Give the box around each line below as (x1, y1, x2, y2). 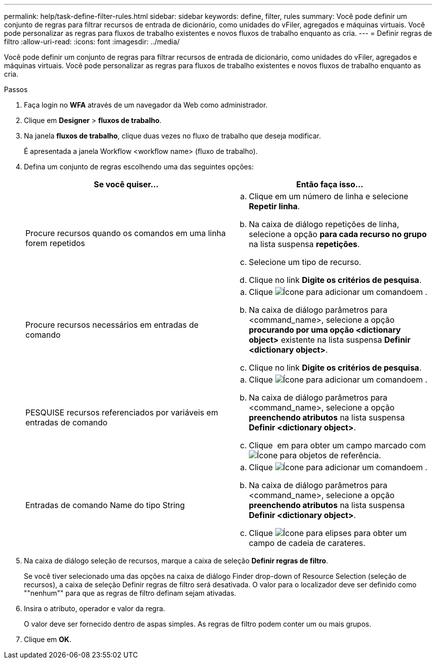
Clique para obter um (249, 528, 407, 538)
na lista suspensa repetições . (249, 239, 360, 249)
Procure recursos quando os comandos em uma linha (25, 228, 226, 238)
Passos (4, 85, 28, 94)
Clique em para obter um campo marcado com (249, 440, 426, 450)
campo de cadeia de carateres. (249, 538, 366, 548)
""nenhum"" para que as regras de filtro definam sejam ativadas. (24, 589, 236, 597)
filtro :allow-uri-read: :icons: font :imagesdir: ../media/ (4, 37, 180, 46)
